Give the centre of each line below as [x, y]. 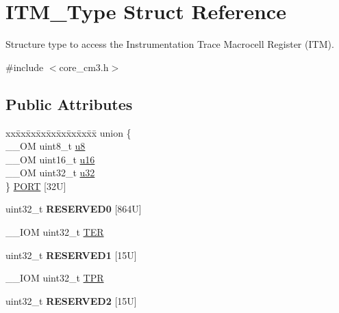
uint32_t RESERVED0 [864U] [74, 209]
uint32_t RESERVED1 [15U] [71, 255]
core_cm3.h [84, 67]
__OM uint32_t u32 [50, 173]
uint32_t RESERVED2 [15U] [71, 300]
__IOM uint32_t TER [55, 232]
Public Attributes [69, 104]
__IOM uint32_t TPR [55, 278]
